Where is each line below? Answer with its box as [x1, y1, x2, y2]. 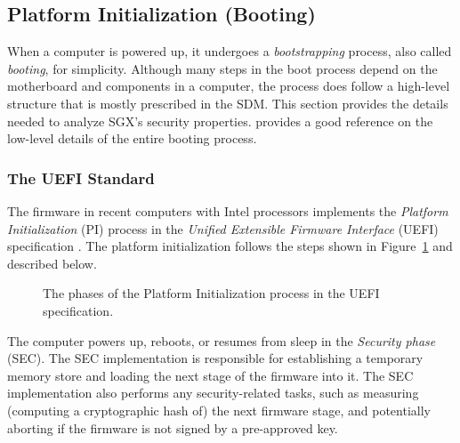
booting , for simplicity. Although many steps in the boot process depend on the [7, 59, 438, 77]
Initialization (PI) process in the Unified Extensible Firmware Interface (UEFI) [7, 219, 439, 238]
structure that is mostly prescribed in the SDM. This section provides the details [7, 93, 448, 112]
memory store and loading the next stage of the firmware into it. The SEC [7, 366, 414, 384]
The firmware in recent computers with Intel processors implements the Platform [7, 201, 448, 220]
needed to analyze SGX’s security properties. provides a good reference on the [7, 111, 433, 130]
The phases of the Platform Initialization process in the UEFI [43, 284, 380, 302]
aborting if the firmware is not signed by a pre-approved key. [7, 418, 338, 437]
